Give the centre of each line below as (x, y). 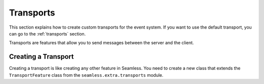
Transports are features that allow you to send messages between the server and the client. (101, 43)
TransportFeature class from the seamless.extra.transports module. (86, 75)
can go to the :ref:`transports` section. (47, 34)
